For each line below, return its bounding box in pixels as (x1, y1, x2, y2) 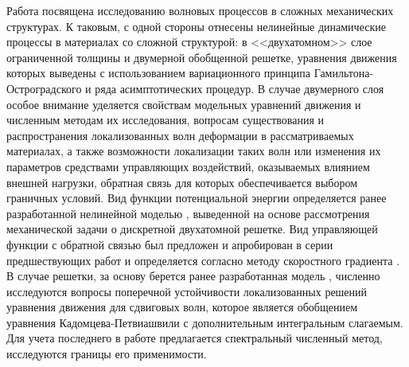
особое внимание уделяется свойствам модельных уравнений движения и (6, 96, 361, 112)
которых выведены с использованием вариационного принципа (6, 64, 310, 81)
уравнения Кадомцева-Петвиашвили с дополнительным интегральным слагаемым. (6, 314, 403, 330)
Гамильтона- (314, 64, 374, 81)
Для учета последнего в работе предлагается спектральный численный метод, (6, 330, 383, 346)
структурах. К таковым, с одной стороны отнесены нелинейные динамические (6, 18, 386, 34)
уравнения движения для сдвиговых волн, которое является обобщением (6, 299, 358, 315)
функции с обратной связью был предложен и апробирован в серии (6, 236, 333, 252)
